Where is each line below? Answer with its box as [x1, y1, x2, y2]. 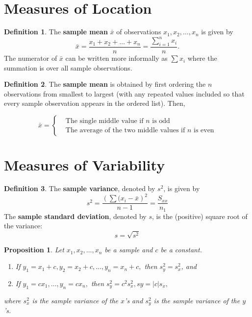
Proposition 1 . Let [4, 244, 64, 255]
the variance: [4, 220, 43, 231]
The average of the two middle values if [65, 126, 185, 134]
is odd [152, 117, 170, 124]
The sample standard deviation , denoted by [4, 211, 147, 221]
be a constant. [160, 244, 202, 255]
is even [193, 126, 214, 134]
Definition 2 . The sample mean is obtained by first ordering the [4, 79, 206, 89]
